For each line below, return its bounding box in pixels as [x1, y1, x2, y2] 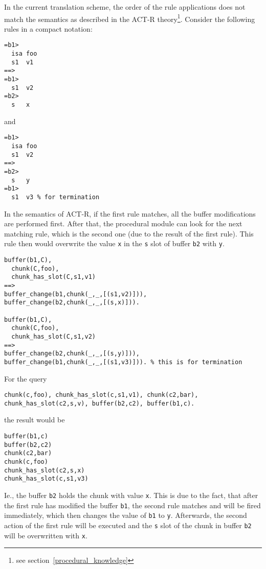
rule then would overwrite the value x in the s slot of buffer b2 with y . [4, 238, 225, 249]
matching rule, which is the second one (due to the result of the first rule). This [4, 228, 254, 239]
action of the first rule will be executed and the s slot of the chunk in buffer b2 [4, 519, 252, 530]
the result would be [4, 414, 65, 425]
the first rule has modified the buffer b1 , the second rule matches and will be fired [4, 500, 261, 510]
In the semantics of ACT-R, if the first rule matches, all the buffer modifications [4, 208, 256, 219]
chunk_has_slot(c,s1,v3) [4, 475, 88, 483]
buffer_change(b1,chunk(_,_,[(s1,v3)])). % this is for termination [4, 358, 242, 366]
